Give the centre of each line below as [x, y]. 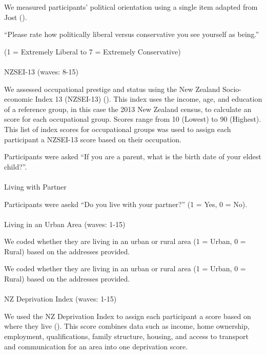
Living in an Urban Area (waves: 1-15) [65, 224]
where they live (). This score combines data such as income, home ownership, [127, 326]
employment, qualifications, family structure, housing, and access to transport [127, 336]
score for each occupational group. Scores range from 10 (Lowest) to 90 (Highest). [133, 119]
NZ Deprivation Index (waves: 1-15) [60, 299]
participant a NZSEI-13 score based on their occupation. [93, 139]
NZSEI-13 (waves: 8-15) [41, 71]
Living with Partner [35, 186]
